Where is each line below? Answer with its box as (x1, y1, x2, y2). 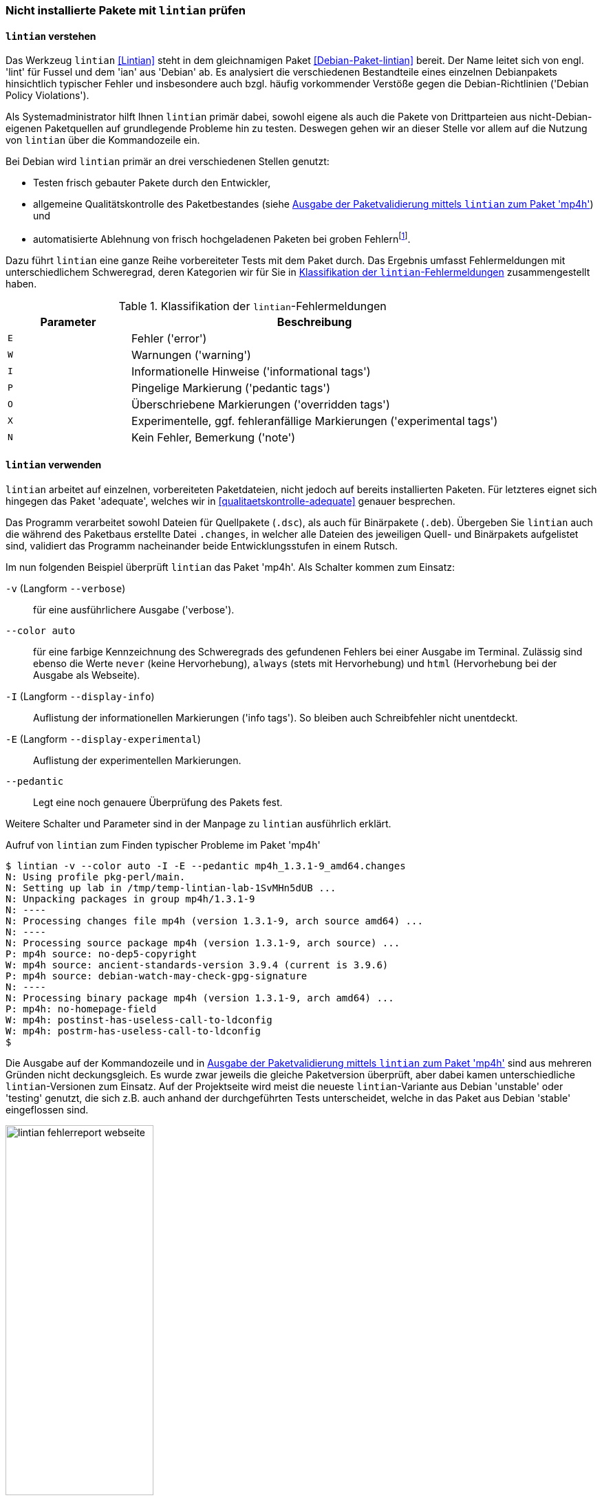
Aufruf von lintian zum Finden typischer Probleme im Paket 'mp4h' (6, 839, 321, 851)
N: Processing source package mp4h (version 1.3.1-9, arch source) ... (6, 937, 400, 949)
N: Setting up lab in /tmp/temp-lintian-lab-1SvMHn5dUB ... (6, 882, 336, 894)
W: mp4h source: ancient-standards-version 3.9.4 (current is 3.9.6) (6, 959, 389, 971)
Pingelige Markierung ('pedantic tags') (131, 380, 330, 395)
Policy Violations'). (6, 89, 89, 102)
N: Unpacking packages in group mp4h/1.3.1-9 (6, 893, 255, 905)
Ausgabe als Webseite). (33, 669, 140, 682)
